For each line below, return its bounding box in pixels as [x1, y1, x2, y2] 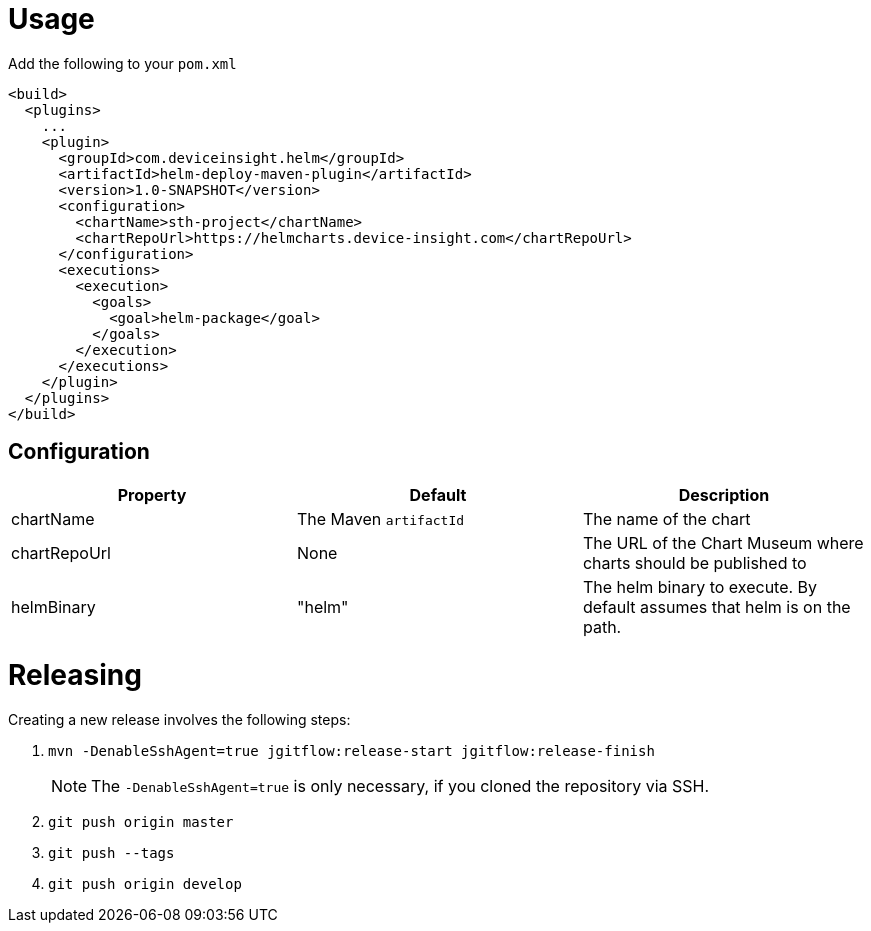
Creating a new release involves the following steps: [8, 711, 351, 729]
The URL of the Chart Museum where [582, 532, 864, 553]
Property [117, 484, 187, 505]
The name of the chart [582, 508, 751, 529]
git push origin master [48, 814, 234, 831]
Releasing [8, 658, 142, 693]
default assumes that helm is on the [582, 596, 851, 617]
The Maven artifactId [296, 508, 465, 529]
